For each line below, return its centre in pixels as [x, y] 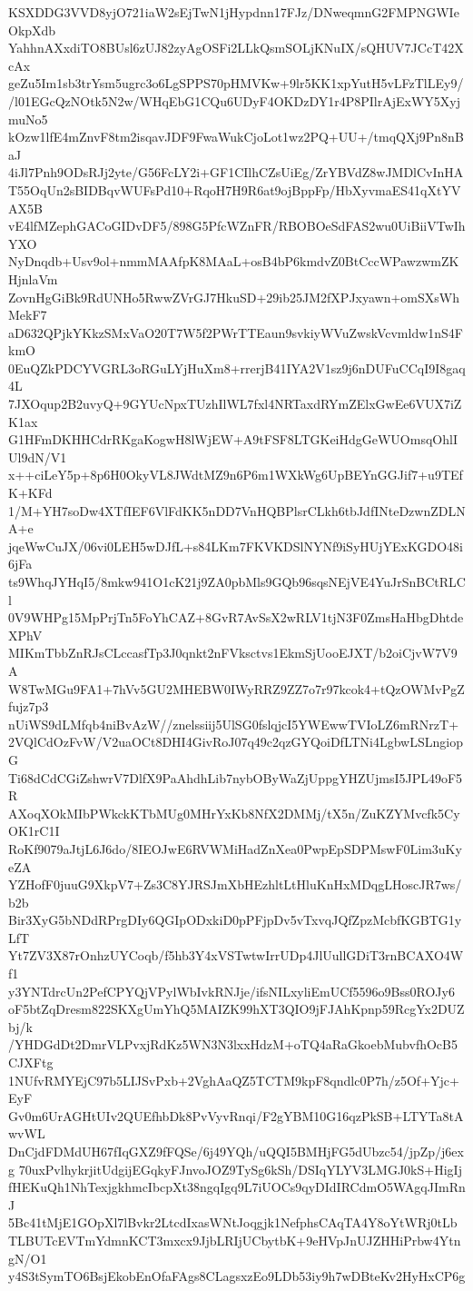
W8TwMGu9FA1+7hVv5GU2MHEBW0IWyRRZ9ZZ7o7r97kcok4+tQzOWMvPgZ [236, 688]
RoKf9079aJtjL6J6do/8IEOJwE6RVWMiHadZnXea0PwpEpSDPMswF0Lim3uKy [235, 848]
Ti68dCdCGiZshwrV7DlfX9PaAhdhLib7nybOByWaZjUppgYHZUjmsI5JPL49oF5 [236, 777]
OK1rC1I [34, 831]
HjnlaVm [33, 278]
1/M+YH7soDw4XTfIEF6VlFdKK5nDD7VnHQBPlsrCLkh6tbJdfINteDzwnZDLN [237, 510]
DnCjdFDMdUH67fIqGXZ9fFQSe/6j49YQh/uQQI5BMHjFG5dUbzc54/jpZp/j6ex [236, 1151]
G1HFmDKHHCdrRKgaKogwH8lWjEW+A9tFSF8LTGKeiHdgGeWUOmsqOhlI [233, 439]
